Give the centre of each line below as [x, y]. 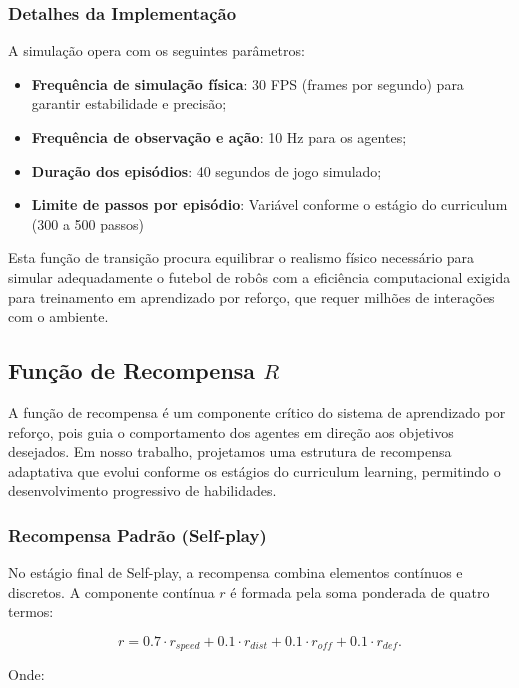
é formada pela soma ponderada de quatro [360, 591]
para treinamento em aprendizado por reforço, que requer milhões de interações [251, 296]
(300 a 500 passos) [88, 223]
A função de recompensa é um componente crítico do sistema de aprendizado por [257, 411]
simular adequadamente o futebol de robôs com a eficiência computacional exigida [259, 276]
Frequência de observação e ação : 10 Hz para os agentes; [219, 137]
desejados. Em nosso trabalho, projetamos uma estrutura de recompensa [230, 451]
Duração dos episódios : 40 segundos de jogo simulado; [206, 170]
